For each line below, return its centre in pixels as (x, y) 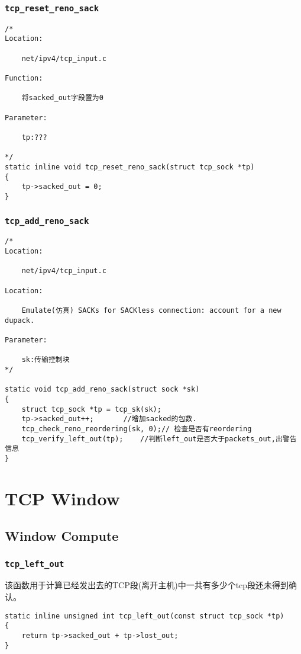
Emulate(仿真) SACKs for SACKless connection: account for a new (151, 310)
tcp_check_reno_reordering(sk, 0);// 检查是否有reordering (137, 429)
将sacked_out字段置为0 (62, 98)
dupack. (20, 320)
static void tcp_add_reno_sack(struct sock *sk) (102, 389)
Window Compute (62, 536)
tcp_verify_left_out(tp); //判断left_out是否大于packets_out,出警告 (159, 439)
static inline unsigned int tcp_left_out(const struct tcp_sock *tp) (145, 616)
